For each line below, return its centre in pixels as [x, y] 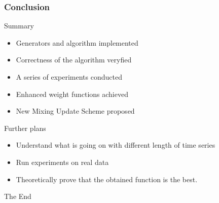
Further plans [25, 128]
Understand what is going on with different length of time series [116, 145]
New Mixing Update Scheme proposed [75, 111]
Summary [19, 26]
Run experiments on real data [62, 162]
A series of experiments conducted [69, 77]
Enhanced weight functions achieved [72, 94]
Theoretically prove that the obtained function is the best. [107, 179]
